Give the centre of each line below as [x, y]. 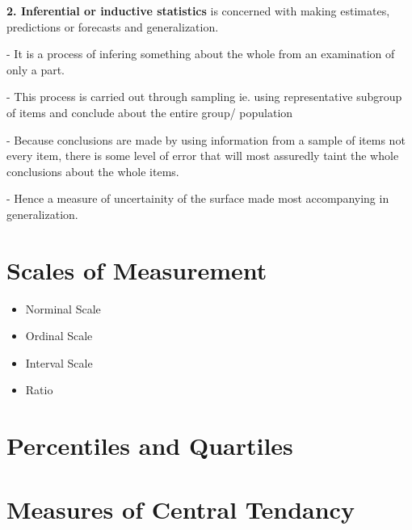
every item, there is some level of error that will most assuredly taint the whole [203, 156]
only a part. [36, 69]
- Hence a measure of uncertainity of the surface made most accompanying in [198, 198]
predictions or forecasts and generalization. [113, 26]
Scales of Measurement [137, 269]
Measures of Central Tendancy [181, 509]
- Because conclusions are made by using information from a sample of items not [206, 139]
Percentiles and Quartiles [150, 446]
